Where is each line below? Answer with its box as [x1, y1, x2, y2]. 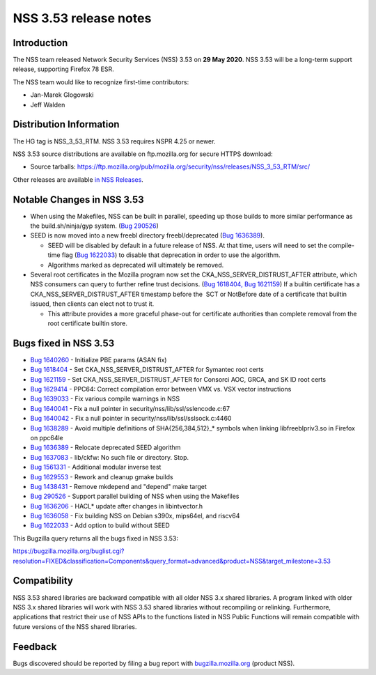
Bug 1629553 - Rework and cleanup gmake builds [30, 472, 173, 481]
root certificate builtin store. [47, 319, 128, 327]
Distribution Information [13, 118, 120, 130]
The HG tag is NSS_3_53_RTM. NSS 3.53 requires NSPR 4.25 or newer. [13, 137, 216, 146]
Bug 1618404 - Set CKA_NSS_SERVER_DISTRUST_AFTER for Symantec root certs [30, 366, 264, 374]
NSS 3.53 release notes [13, 10, 152, 26]
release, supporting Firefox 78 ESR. [13, 65, 114, 73]
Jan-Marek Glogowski [30, 91, 94, 99]
